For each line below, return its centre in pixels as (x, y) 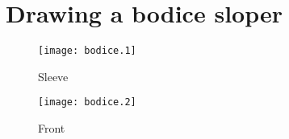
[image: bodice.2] (87, 102)
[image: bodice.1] (87, 51)
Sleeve (53, 76)
